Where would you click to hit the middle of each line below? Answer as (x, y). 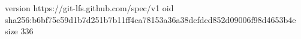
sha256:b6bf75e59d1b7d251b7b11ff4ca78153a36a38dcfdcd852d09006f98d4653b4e (150, 19)
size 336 (19, 31)
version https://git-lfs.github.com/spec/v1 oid (89, 8)
